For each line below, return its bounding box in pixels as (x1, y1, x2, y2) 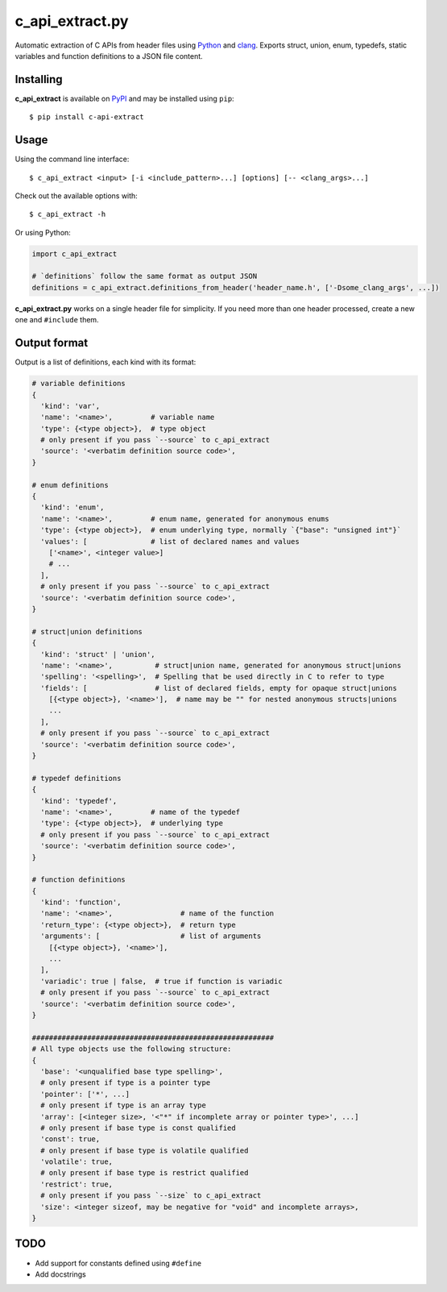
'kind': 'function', (40, 898, 122, 907)
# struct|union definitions (31, 627, 143, 636)
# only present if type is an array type (40, 1101, 207, 1110)
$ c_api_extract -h (29, 210, 106, 219)
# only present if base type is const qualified (40, 1123, 237, 1132)
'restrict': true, (40, 1179, 113, 1189)
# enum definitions (31, 480, 109, 489)
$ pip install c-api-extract (29, 113, 144, 122)
